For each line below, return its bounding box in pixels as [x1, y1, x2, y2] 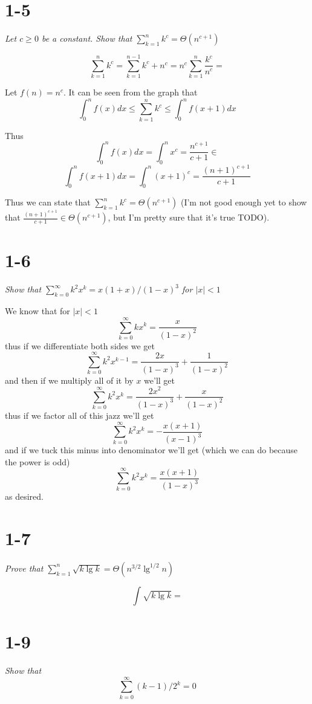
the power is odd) [5, 455, 70, 468]
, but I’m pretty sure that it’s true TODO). [108, 211, 270, 224]
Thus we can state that [5, 196, 91, 208]
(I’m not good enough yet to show [180, 196, 307, 208]
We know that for [5, 305, 70, 317]
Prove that [5, 561, 44, 574]
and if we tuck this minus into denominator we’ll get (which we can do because [5, 444, 298, 456]
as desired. [5, 490, 44, 503]
